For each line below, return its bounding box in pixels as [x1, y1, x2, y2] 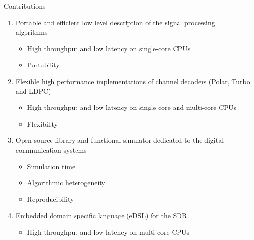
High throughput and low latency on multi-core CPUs [27, 226, 190, 237]
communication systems [15, 144, 87, 154]
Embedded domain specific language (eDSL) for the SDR [15, 210, 187, 220]
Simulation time [27, 161, 76, 171]
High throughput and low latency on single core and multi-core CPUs [27, 102, 236, 112]
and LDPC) [15, 86, 51, 96]
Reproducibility [27, 194, 74, 204]
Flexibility [27, 118, 58, 129]
